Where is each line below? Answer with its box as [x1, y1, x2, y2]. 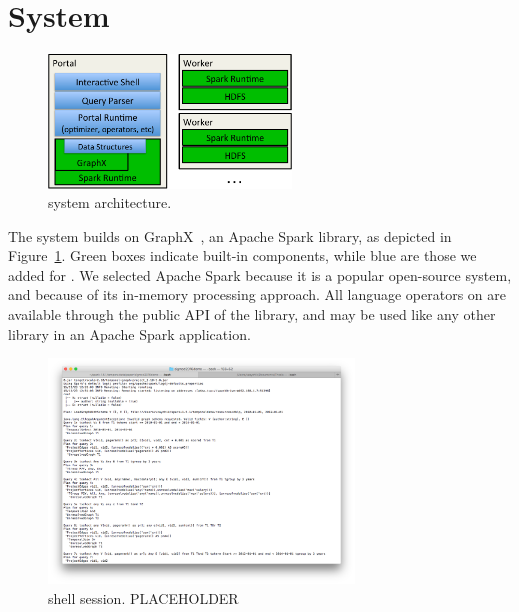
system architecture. [48, 192, 172, 213]
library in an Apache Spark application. [8, 323, 251, 344]
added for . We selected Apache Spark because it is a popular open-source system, [8, 264, 512, 285]
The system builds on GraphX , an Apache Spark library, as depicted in [8, 225, 452, 246]
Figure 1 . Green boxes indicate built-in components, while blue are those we [8, 245, 477, 266]
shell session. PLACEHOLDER [48, 587, 239, 608]
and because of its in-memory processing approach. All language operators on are [8, 284, 507, 305]
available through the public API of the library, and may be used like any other [8, 304, 496, 325]
